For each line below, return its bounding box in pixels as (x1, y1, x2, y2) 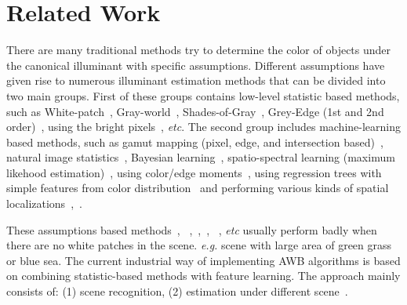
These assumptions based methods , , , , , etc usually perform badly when (6, 221, 377, 238)
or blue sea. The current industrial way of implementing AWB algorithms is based (6, 252, 401, 268)
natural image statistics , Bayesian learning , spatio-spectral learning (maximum (6, 149, 395, 165)
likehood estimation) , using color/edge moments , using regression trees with (6, 164, 382, 180)
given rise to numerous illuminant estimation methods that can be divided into (6, 72, 386, 89)
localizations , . (6, 195, 82, 212)
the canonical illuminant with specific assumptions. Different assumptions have (6, 56, 385, 73)
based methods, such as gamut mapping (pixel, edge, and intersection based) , (6, 133, 383, 150)
